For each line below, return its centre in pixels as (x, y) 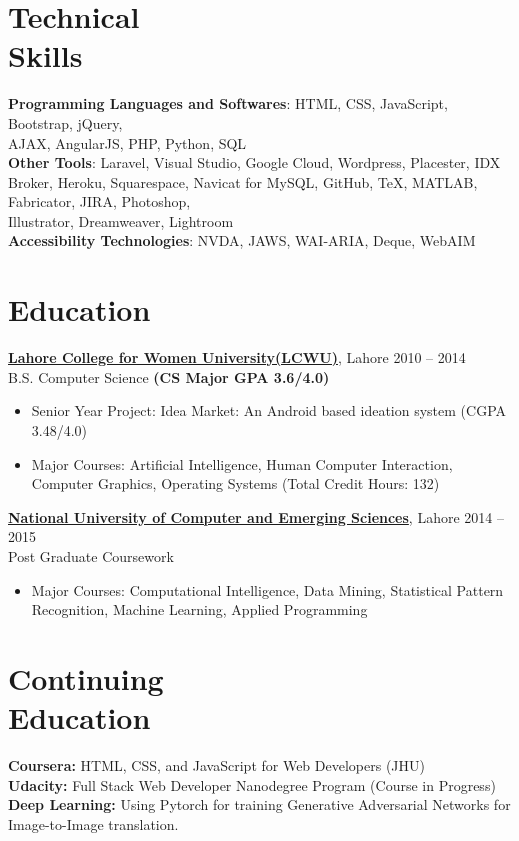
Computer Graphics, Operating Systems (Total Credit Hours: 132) (235, 483)
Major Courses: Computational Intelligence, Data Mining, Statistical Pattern (267, 589)
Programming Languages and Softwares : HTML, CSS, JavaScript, (228, 103)
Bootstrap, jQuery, (65, 122)
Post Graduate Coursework (91, 555)
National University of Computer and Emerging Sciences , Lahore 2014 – (256, 516)
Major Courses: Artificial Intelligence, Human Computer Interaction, (242, 463)
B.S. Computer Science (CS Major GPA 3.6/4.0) (169, 376)
